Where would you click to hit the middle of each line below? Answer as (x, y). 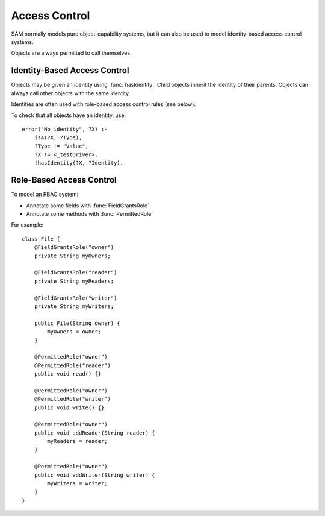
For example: (27, 225)
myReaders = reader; (77, 441)
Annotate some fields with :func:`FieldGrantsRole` (88, 206)
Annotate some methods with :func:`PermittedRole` (90, 214)
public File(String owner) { (77, 323)
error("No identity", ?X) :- (65, 129)
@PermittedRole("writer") (73, 399)
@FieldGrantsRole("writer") (76, 298)
